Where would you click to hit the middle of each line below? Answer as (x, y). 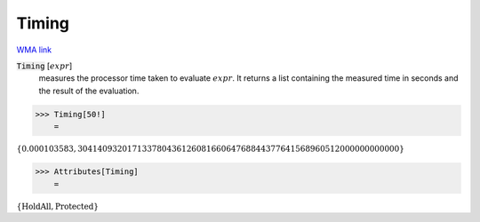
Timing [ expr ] (44, 66)
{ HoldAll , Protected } (58, 206)
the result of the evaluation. (89, 91)
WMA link (34, 50)
